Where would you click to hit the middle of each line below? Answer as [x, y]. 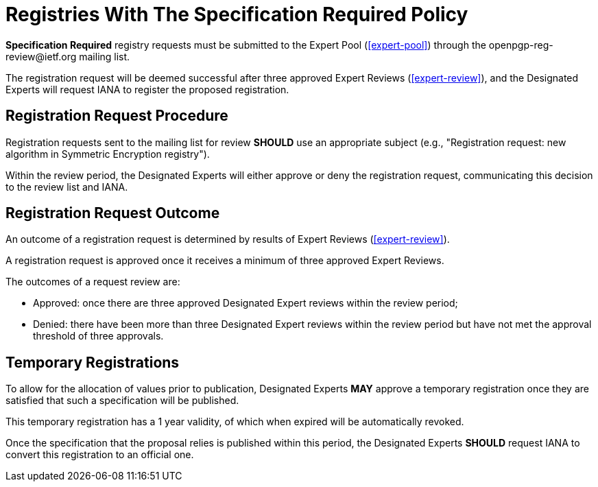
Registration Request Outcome [113, 213]
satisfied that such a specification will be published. [122, 401]
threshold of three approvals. [98, 336]
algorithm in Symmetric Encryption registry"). [108, 154]
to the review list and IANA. [67, 187]
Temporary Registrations [93, 362]
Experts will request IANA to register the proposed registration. [147, 89]
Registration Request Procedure [117, 116]
